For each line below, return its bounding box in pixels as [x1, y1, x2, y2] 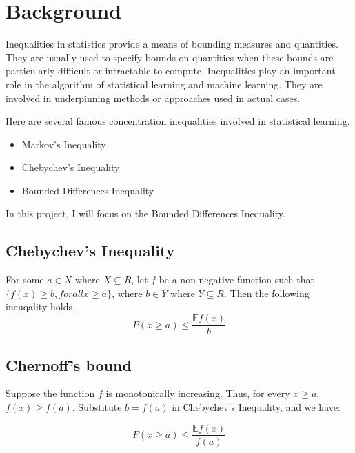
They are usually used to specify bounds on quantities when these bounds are [6, 50, 334, 64]
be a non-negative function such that [159, 272, 314, 287]
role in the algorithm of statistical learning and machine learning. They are [6, 77, 323, 91]
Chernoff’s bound [6, 354, 132, 375]
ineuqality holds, [6, 299, 75, 314]
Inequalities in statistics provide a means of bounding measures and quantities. [6, 37, 338, 51]
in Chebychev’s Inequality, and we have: [172, 399, 341, 414]
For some [6, 272, 44, 287]
